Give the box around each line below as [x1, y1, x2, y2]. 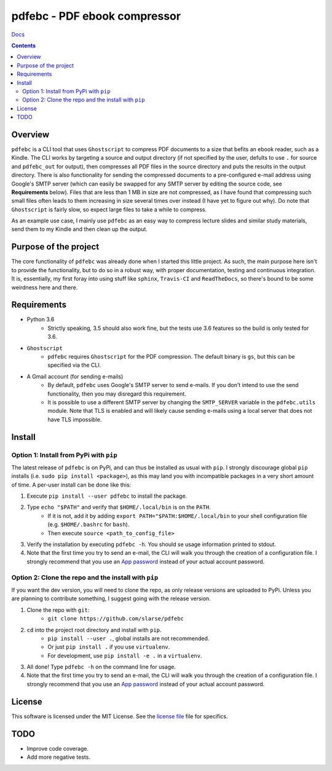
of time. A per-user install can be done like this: [11, 481, 132, 488]
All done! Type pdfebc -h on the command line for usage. [26, 663, 176, 671]
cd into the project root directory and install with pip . [26, 626, 162, 633]
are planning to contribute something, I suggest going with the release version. [11, 595, 211, 602]
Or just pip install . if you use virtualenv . [47, 643, 170, 651]
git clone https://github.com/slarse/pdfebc [47, 615, 184, 622]
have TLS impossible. [47, 415, 102, 423]
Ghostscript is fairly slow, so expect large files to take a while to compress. [11, 206, 207, 213]
